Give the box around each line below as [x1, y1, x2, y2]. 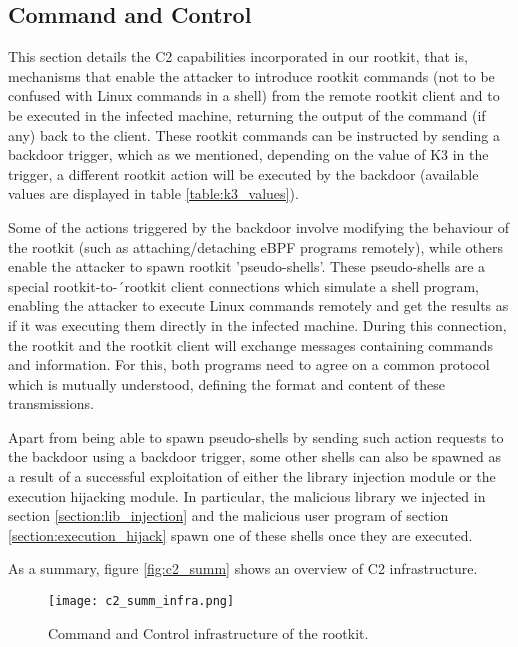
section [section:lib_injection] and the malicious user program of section [8, 505, 449, 526]
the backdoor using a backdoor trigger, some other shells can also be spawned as [8, 446, 502, 467]
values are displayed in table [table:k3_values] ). [8, 183, 299, 204]
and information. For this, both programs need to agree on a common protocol [8, 354, 490, 375]
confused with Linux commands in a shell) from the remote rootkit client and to [8, 85, 500, 106]
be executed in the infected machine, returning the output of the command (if [8, 104, 486, 125]
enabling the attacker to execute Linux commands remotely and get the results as [8, 295, 509, 316]
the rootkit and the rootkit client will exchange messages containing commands [8, 334, 493, 355]
